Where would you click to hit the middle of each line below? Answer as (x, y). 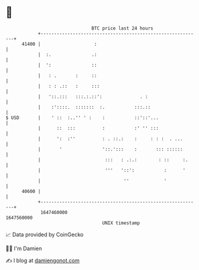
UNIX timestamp (121, 223)
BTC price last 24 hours (122, 28)
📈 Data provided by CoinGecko (45, 235)
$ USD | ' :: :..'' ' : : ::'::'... (82, 118)
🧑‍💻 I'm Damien (24, 248)
